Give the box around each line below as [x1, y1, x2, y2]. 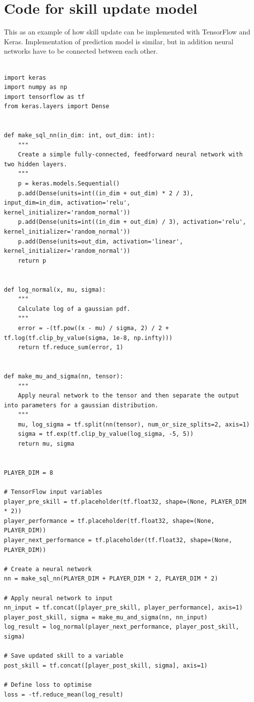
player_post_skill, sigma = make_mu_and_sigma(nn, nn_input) [4, 613, 208, 621]
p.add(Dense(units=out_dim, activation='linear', [18, 238, 183, 245]
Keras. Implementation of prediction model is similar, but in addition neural [4, 36, 233, 46]
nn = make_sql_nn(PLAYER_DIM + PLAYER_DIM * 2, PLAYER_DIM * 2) [4, 575, 218, 582]
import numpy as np [4, 84, 67, 91]
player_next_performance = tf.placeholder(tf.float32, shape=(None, [4, 537, 232, 544]
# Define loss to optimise [4, 681, 92, 688]
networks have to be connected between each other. [4, 46, 158, 56]
